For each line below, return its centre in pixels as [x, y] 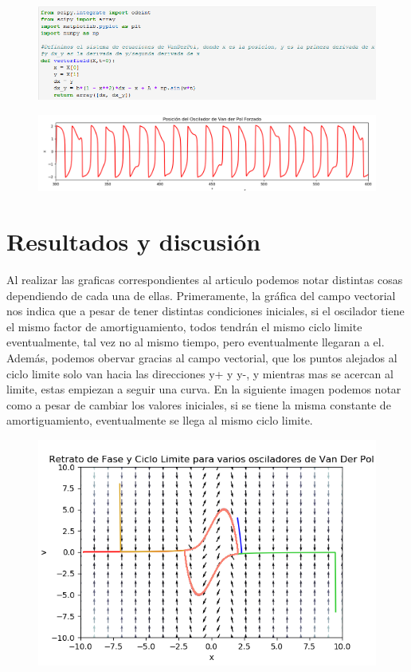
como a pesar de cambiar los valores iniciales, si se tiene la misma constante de [199, 404]
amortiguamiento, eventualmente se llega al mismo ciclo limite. [160, 420]
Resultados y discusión [134, 241]
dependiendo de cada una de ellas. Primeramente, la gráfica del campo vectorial [201, 295]
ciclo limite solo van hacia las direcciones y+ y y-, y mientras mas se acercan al [200, 373]
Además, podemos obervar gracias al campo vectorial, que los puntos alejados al [202, 357]
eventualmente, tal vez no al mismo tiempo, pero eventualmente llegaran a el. [196, 342]
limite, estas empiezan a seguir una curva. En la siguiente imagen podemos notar [204, 389]
